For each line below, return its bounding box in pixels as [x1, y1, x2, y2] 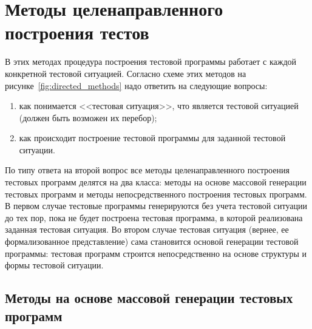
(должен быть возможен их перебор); [19, 111, 157, 124]
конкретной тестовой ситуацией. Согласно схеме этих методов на [5, 67, 246, 79]
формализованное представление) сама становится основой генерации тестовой [5, 235, 299, 248]
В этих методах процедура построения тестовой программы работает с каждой [5, 55, 297, 68]
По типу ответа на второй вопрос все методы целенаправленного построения [5, 164, 290, 176]
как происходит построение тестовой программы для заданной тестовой [19, 131, 286, 144]
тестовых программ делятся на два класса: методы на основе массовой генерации [5, 176, 307, 188]
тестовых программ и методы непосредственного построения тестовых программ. [5, 187, 307, 200]
